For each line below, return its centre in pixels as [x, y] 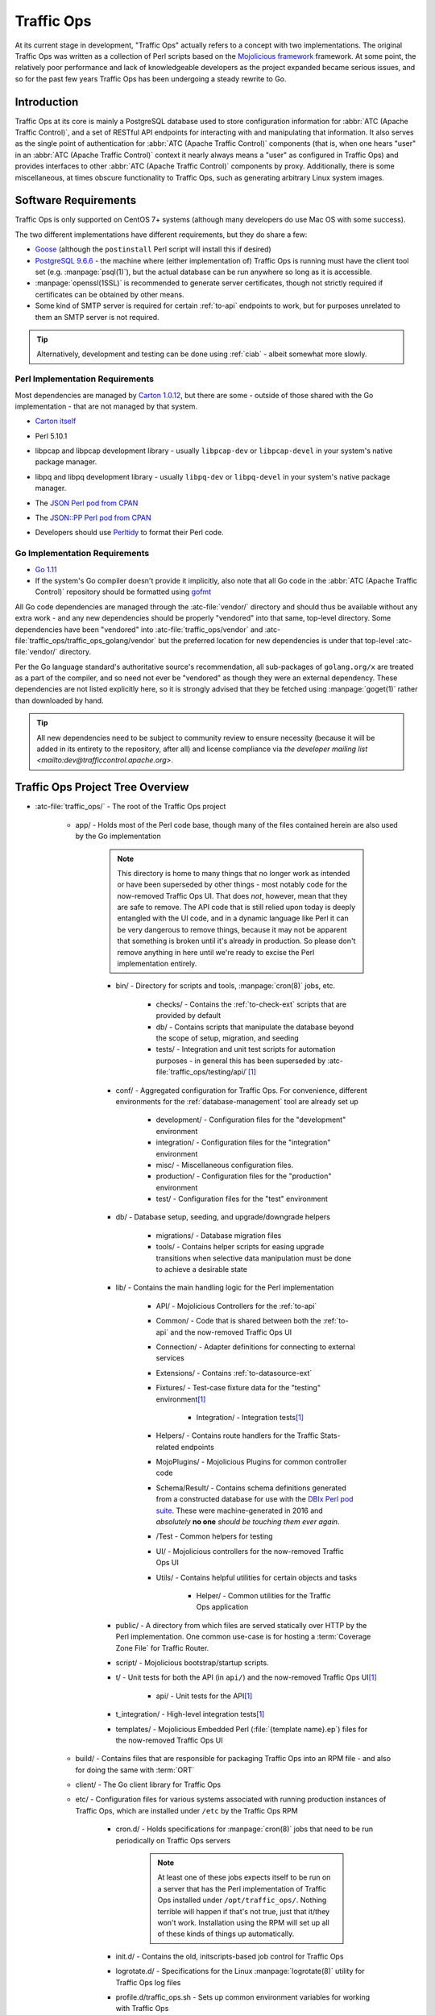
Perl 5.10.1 [51, 436]
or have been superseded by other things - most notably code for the [232, 885]
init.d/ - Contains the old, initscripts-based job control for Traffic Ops [230, 1956]
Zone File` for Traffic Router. [162, 1647]
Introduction [47, 102]
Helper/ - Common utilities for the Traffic [264, 1595]
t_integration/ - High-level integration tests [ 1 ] [190, 1714]
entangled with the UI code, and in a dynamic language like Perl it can [233, 918]
